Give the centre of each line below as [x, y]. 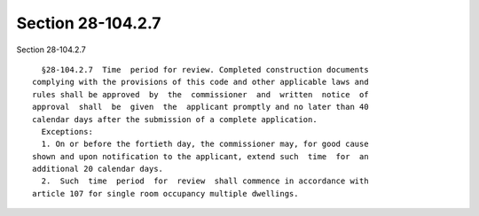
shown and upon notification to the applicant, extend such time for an [200, 156]
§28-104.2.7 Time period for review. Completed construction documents [205, 69]
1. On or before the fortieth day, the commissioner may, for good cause [205, 144]
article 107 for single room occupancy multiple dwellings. [165, 193]
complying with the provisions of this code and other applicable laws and [200, 82]
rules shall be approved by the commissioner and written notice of [200, 94]
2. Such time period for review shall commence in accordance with [205, 181]
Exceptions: [67, 131]
